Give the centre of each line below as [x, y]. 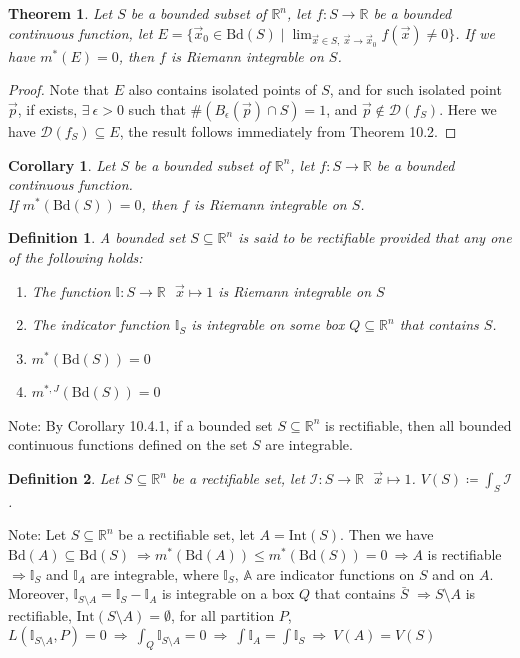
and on [453, 573]
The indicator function [100, 324]
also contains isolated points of [222, 89]
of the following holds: [75, 256]
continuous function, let [80, 32]
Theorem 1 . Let [60, 13]
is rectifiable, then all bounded [418, 424]
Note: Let [37, 534]
